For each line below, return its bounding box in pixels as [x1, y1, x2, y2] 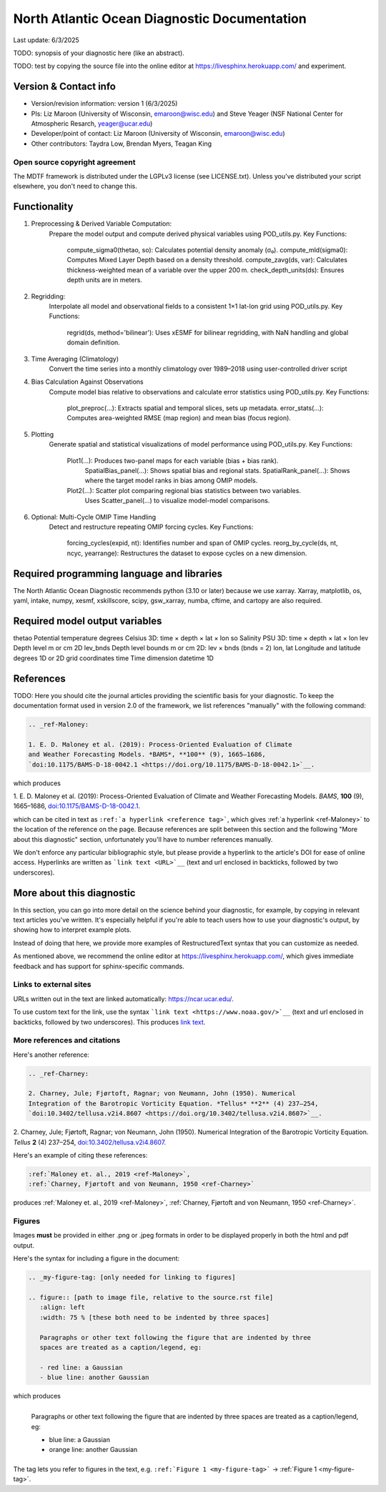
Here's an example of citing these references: [13, 1150, 148, 1159]
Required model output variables [13, 615, 162, 627]
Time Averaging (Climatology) [31, 354, 119, 363]
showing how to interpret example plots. [13, 925, 132, 934]
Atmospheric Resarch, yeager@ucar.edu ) [31, 119, 153, 128]
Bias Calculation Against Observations [31, 377, 144, 386]
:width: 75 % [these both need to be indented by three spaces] [39, 1313, 270, 1321]
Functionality [13, 201, 74, 213]
